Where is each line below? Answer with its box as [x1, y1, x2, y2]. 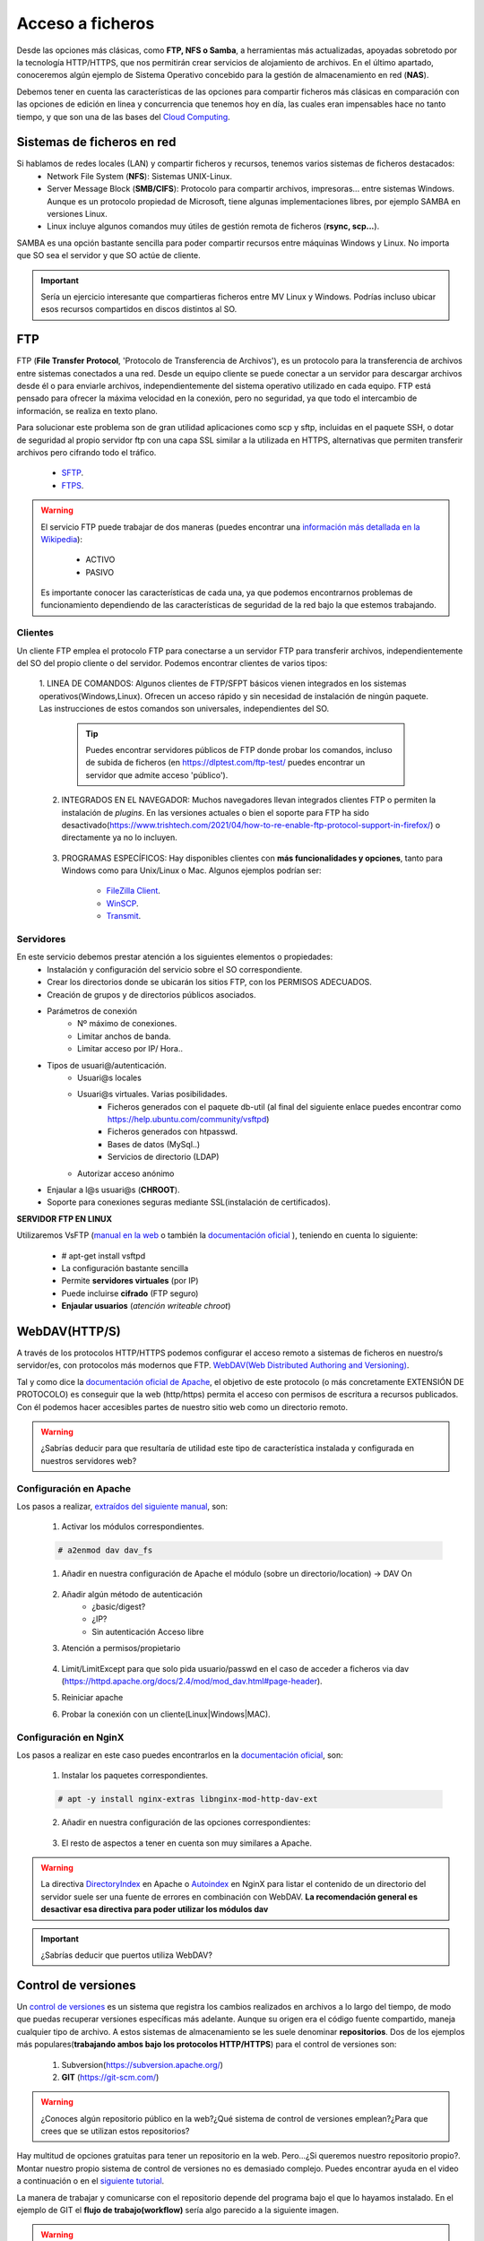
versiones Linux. [47, 208, 108, 219]
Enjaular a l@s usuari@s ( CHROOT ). [47, 1184, 180, 1196]
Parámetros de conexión [47, 1005, 138, 1017]
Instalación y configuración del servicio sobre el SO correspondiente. [47, 964, 303, 974]
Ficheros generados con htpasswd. [108, 1126, 238, 1138]
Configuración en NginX [16, 1731, 125, 1743]
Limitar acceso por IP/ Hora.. [77, 1043, 184, 1054]
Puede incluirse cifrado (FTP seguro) [61, 1287, 199, 1299]
